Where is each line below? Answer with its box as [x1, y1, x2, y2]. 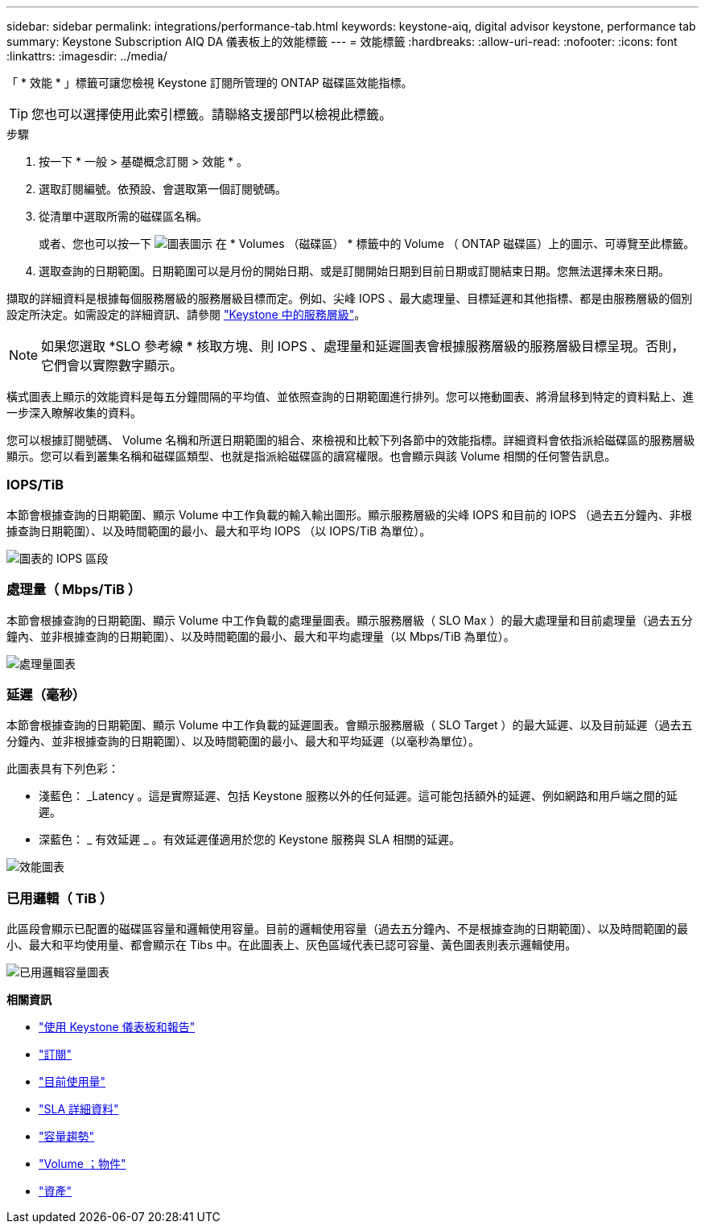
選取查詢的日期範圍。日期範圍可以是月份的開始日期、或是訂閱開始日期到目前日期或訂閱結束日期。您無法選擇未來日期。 [39, 264, 670, 278]
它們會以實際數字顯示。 [41, 357, 183, 374]
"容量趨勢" [39, 1129, 95, 1143]
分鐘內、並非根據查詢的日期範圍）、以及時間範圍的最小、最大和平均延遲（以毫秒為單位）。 [6, 734, 480, 749]
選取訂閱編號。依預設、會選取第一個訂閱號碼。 [39, 182, 287, 196]
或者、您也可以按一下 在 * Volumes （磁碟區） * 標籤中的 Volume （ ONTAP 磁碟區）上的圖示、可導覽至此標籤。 [39, 237, 695, 250]
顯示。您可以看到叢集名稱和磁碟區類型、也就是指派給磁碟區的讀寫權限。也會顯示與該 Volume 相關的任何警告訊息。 [6, 449, 616, 463]
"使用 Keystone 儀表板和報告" [39, 1020, 196, 1034]
